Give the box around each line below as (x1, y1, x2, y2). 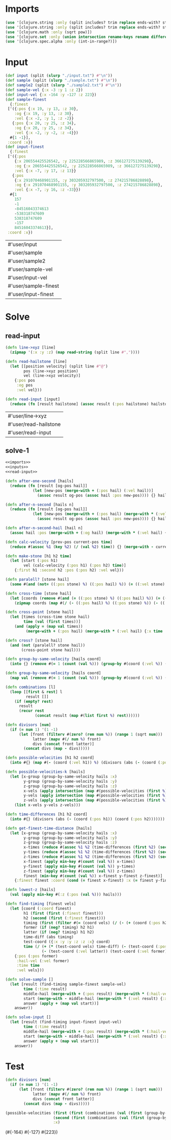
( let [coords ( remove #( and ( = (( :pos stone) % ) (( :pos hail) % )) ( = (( (10, 596, 167, 601)
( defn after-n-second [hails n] (5, 502, 74, 507)
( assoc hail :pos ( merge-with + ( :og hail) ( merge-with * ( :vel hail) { (10, 530, 167, 535)
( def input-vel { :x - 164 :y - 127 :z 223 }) (5, 92, 97, 97)
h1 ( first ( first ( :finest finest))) (23, 910, 103, 916)
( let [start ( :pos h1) (10, 558, 58, 563)
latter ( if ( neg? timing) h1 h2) (23, 930, 95, 935)
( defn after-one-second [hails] (5, 478, 74, 484)
